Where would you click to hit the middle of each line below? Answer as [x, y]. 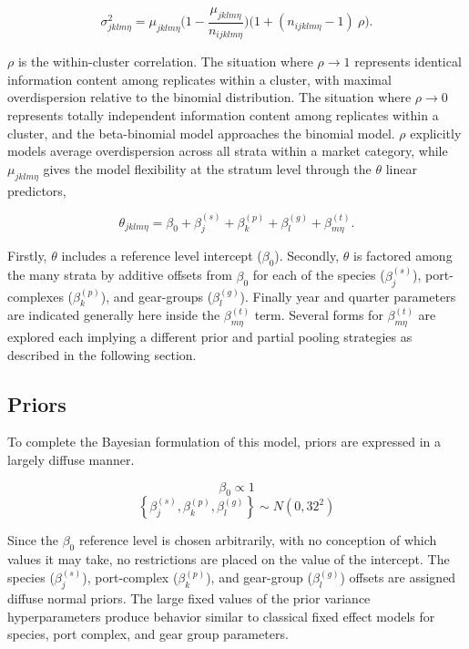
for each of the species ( [319, 275]
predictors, [37, 190]
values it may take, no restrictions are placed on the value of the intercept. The [229, 559]
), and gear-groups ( [157, 296]
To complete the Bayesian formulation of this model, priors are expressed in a [224, 442]
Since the [33, 540]
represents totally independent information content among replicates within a [223, 115]
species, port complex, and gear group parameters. [148, 634]
